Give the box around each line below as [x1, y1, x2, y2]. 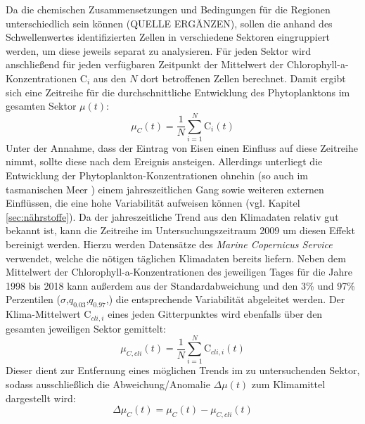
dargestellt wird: [6, 390, 76, 405]
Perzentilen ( [6, 292, 61, 307]
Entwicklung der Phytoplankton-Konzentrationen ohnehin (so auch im [6, 168, 308, 183]
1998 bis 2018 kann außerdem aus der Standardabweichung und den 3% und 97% [6, 278, 355, 293]
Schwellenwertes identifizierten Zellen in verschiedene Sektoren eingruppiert [6, 30, 330, 44]
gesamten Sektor [6, 98, 77, 113]
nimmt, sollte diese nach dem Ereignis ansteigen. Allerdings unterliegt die [6, 154, 323, 169]
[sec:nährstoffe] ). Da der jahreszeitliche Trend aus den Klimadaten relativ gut [6, 209, 339, 224]
